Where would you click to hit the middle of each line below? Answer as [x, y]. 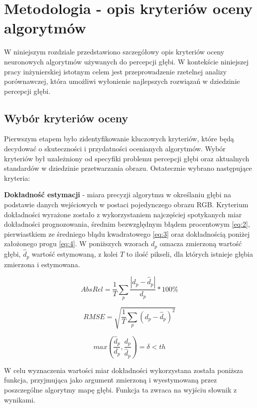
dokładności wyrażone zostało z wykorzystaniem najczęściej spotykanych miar [123, 214]
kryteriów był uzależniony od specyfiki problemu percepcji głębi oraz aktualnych [127, 158]
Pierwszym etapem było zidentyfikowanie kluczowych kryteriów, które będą [119, 139]
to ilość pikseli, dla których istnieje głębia [190, 254]
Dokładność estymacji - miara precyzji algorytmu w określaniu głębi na [118, 195]
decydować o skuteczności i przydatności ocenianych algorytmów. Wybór [115, 149]
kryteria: [17, 178]
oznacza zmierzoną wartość [201, 243]
